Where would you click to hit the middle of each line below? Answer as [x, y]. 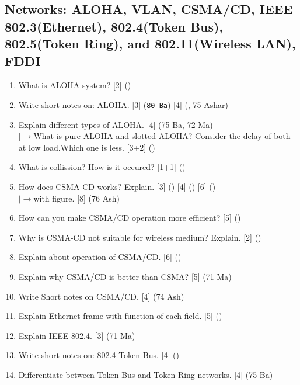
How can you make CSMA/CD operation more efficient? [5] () [130, 218]
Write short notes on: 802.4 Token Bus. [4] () [99, 355]
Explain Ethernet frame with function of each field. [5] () [120, 316]
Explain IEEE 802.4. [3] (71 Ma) [77, 335]
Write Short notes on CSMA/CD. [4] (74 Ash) [101, 296]
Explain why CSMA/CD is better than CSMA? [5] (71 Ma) [125, 276]
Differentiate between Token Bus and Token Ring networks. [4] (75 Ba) [146, 374]
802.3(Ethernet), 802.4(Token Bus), [114, 26]
